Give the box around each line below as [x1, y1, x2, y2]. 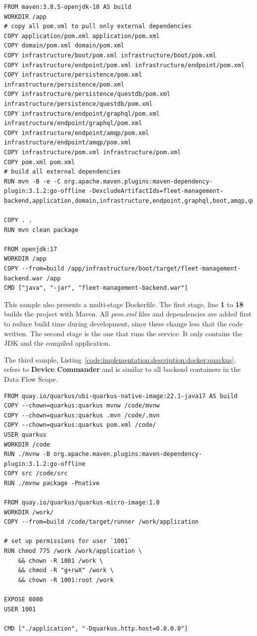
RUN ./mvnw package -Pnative [4, 479, 100, 487]
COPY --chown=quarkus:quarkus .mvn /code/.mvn [4, 411, 160, 419]
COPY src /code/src [4, 470, 68, 477]
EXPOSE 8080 [4, 596, 43, 603]
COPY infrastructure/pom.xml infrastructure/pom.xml [4, 148, 181, 156]
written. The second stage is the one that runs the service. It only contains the [4, 328, 242, 338]
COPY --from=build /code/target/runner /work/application [4, 518, 199, 526]
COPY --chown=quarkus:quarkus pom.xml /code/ [4, 421, 156, 429]
